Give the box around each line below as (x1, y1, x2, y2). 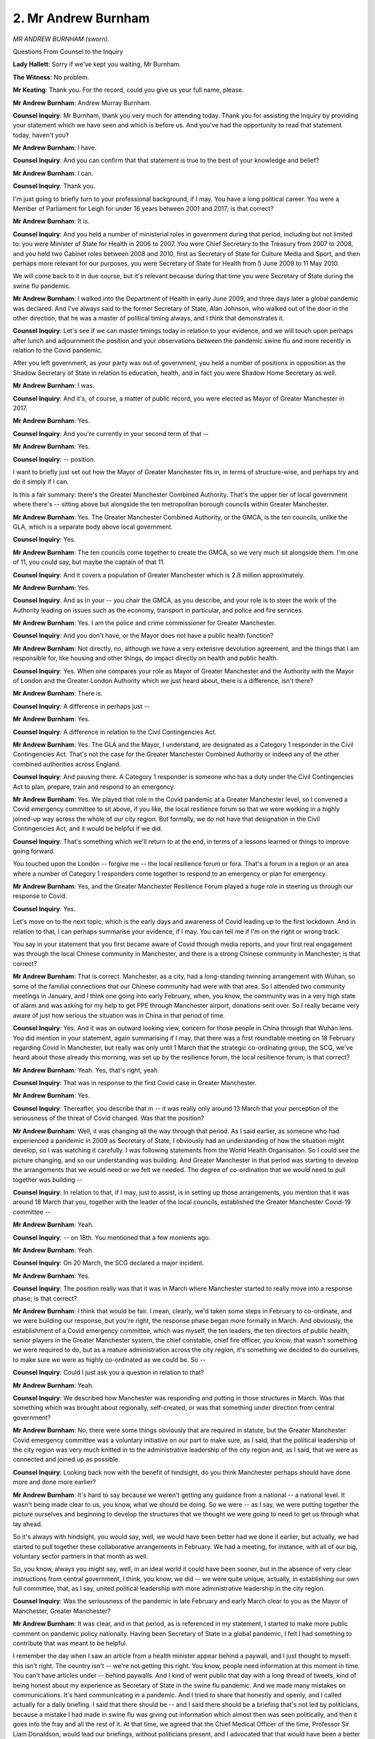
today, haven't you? (12, 131, 69, 139)
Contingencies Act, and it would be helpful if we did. (12, 824, 162, 833)
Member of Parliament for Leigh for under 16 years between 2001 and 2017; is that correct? (12, 205, 274, 213)
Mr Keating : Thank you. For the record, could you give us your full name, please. (12, 86, 244, 94)
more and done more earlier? (12, 1478, 97, 1486)
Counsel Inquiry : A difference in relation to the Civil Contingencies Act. (12, 728, 217, 736)
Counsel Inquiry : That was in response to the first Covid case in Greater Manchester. (12, 1079, 257, 1087)
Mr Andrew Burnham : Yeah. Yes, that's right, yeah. (12, 1066, 160, 1074)
